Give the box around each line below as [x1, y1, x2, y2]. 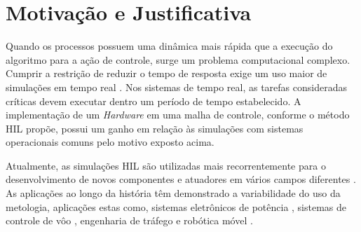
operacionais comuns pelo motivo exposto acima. [6, 135, 214, 149]
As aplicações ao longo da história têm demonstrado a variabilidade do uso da [6, 186, 341, 200]
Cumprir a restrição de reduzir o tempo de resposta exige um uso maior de [6, 66, 327, 81]
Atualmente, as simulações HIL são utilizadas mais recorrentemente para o [6, 158, 326, 172]
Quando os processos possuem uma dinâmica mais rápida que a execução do [6, 39, 333, 53]
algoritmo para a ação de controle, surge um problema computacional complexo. [6, 52, 350, 67]
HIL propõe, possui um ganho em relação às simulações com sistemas [6, 121, 304, 135]
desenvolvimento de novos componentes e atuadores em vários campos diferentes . [6, 172, 356, 186]
